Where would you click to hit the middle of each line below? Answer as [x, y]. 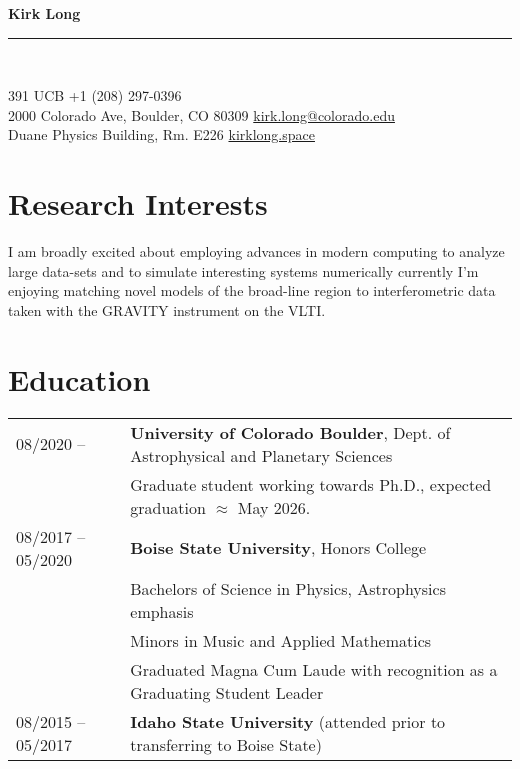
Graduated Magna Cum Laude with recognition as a [314, 669]
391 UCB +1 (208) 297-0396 [95, 95]
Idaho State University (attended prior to [288, 721]
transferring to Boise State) [226, 744]
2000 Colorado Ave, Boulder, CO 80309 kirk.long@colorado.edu [201, 114]
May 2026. [274, 507]
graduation [168, 507]
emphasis [162, 611]
